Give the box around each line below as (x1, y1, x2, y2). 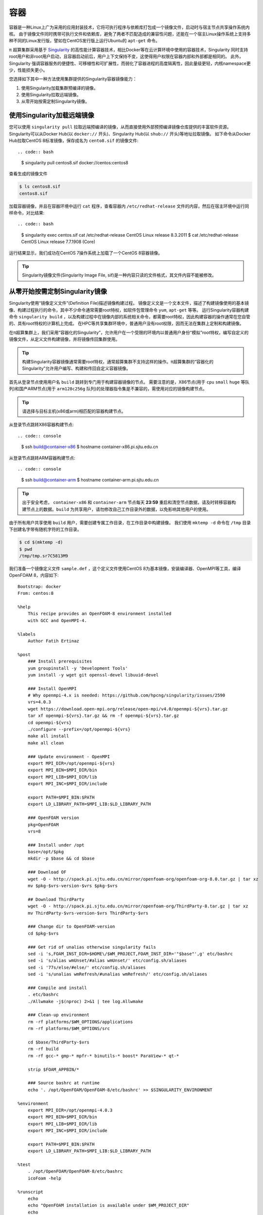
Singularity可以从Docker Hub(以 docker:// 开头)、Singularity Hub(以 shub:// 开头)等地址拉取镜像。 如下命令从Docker (9, 131, 251, 137)
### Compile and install (27, 985, 87, 990)
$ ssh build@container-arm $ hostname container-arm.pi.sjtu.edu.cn (21, 477, 159, 483)
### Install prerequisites (27, 659, 92, 664)
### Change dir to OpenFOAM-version (27, 924, 115, 929)
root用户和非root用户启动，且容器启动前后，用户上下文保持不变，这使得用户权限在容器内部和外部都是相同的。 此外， (9, 53, 244, 59)
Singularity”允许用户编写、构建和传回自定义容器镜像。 (22, 365, 131, 371)
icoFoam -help (27, 1175, 62, 1181)
